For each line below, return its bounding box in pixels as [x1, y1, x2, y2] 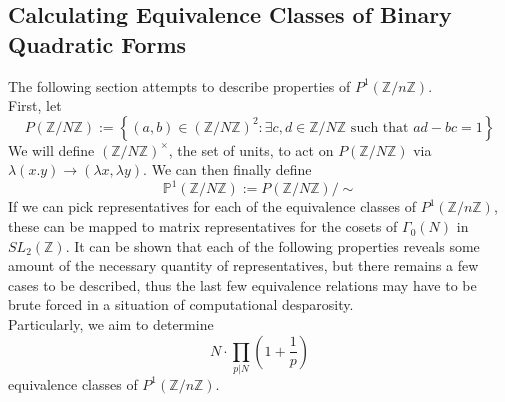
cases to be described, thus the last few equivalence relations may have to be [8, 274, 477, 295]
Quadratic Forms [8, 28, 187, 59]
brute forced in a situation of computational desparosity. [8, 294, 354, 315]
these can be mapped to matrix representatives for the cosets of [8, 216, 398, 237]
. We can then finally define [143, 159, 312, 180]
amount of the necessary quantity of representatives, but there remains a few [8, 255, 479, 276]
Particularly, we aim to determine [8, 314, 214, 335]
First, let [8, 95, 62, 116]
